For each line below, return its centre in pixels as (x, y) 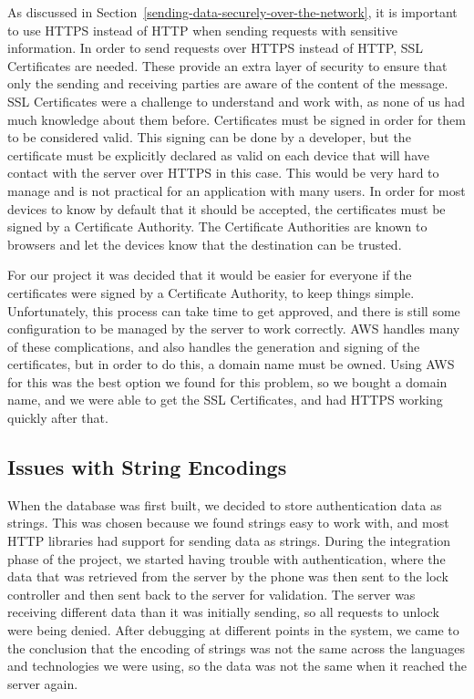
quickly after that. (58, 418)
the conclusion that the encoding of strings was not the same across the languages (236, 648)
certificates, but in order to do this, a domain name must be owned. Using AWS (231, 364)
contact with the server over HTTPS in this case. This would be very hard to (223, 173)
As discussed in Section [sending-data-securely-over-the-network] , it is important (232, 12)
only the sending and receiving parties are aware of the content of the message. (228, 83)
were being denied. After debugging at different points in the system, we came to (233, 630)
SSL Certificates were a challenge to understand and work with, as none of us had (236, 101)
